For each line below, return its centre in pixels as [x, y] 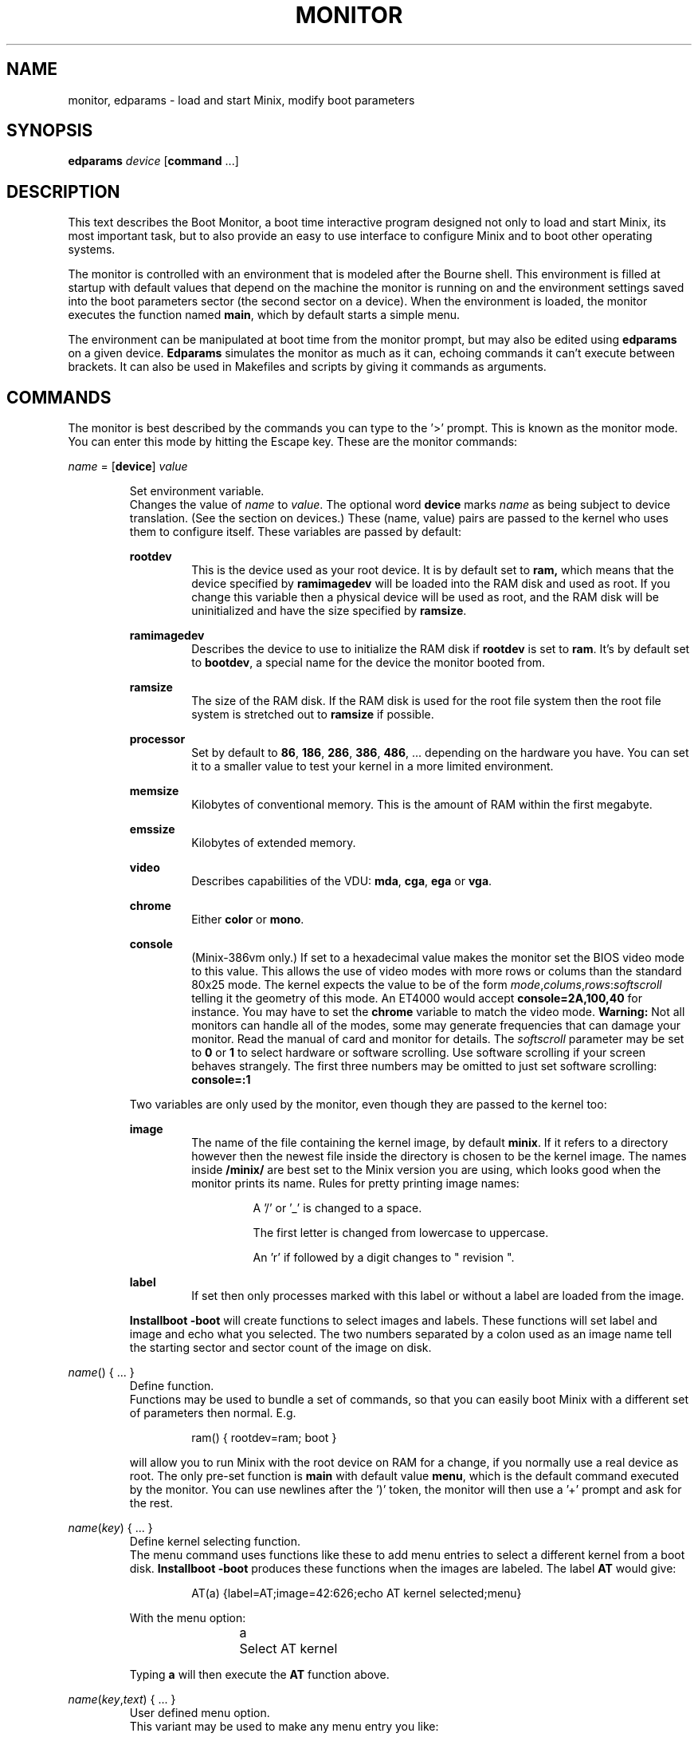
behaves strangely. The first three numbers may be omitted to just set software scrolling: [424, 1066]
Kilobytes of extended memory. [274, 843]
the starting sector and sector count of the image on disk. [280, 1348]
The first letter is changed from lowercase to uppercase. [401, 1233]
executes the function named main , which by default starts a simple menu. [264, 315]
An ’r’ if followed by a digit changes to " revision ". [384, 1258]
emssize [152, 829]
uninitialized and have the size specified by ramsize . [329, 611]
